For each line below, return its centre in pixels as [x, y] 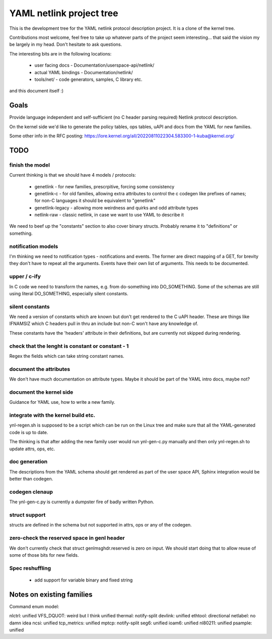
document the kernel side [41, 392]
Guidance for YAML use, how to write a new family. [62, 402]
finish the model [30, 165]
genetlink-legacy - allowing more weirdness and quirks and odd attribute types [116, 207]
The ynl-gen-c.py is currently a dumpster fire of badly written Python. [82, 502]
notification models [34, 246]
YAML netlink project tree [64, 13]
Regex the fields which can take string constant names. [67, 356]
